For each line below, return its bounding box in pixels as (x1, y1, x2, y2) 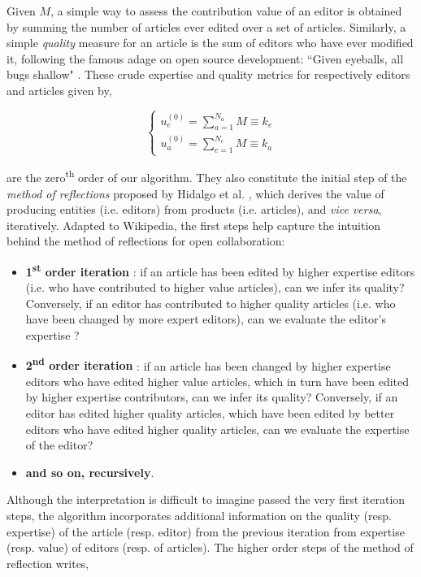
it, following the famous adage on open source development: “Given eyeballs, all (7, 50, 404, 67)
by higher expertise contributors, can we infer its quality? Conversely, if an (25, 388, 398, 406)
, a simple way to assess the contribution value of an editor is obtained (50, 2, 402, 19)
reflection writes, (7, 554, 89, 571)
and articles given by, (7, 81, 112, 98)
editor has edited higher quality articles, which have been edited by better (25, 404, 395, 421)
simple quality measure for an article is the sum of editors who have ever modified (7, 34, 414, 51)
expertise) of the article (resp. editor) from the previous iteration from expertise (7, 523, 405, 540)
